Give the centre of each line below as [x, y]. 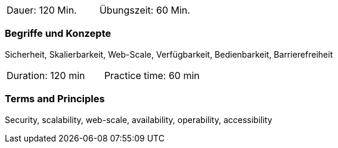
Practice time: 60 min [152, 75]
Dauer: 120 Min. [42, 10]
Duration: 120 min [46, 75]
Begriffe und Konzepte [58, 34]
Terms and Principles [55, 99]
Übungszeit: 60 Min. [145, 10]
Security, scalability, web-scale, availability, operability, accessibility [139, 119]
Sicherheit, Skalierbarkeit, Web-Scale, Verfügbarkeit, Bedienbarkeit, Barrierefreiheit [169, 54]
